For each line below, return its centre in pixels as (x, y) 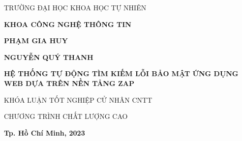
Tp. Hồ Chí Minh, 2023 (45, 132)
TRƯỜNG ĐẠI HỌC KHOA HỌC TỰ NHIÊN (75, 7)
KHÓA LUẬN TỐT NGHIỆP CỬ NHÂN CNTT (78, 99)
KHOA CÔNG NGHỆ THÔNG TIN (68, 24)
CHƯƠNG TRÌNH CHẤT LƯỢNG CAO (66, 116)
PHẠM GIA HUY (36, 41)
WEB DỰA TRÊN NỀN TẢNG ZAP (69, 83)
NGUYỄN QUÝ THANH (49, 57)
